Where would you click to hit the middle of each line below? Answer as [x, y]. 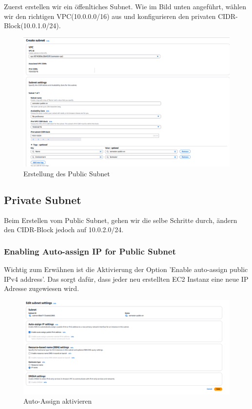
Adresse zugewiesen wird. [42, 288]
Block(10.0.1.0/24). [32, 26]
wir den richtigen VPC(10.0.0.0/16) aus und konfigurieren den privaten [110, 16]
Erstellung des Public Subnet [67, 174]
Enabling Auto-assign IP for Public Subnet [90, 251]
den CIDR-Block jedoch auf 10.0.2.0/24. [64, 230]
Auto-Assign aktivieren [58, 401]
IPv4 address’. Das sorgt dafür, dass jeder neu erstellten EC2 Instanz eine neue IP [126, 279]
